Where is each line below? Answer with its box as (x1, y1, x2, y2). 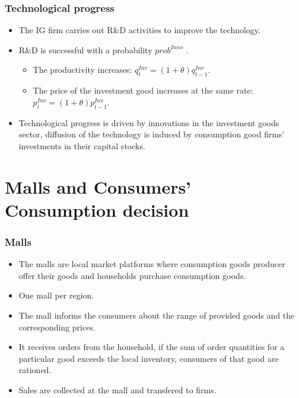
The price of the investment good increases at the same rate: (33, 84, 253, 97)
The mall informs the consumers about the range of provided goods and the (18, 309, 295, 321)
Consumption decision (5, 197, 189, 222)
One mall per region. (18, 289, 94, 301)
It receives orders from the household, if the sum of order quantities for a (18, 341, 285, 353)
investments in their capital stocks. (18, 139, 145, 152)
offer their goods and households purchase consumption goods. (18, 269, 246, 281)
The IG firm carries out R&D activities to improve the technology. (18, 24, 260, 36)
